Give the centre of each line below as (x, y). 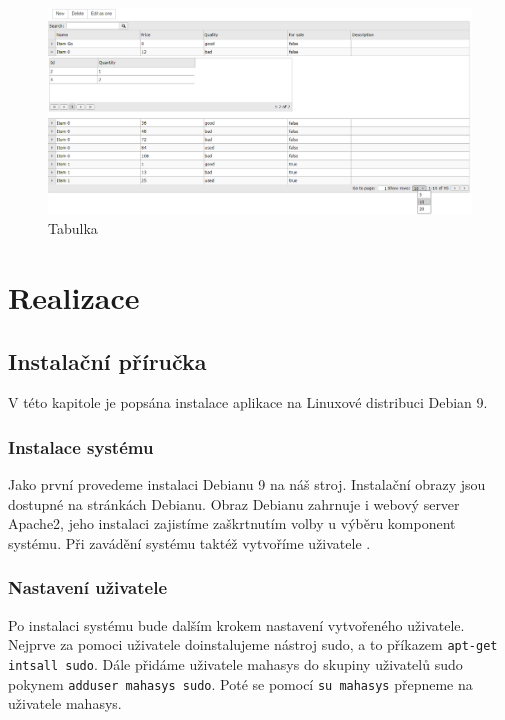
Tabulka (73, 228)
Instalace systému (81, 446)
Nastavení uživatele (88, 587)
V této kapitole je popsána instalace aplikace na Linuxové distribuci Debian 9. (248, 402)
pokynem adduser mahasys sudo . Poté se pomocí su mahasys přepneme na (240, 683)
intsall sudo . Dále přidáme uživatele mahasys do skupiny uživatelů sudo (235, 664)
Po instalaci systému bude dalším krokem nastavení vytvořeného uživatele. (236, 624)
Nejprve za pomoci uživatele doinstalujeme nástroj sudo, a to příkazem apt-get (253, 644)
